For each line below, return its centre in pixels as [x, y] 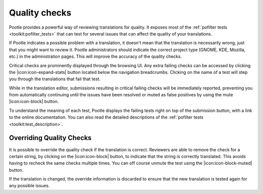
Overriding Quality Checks [50, 138]
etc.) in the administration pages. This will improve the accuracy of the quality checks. [95, 56]
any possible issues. [29, 186]
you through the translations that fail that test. [55, 79]
